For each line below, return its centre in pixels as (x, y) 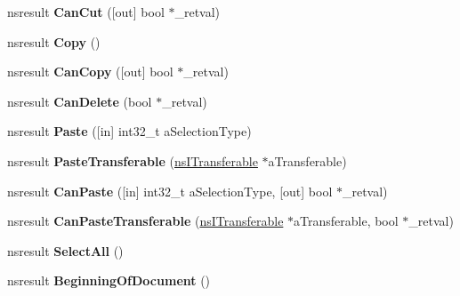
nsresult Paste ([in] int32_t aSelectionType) (129, 131)
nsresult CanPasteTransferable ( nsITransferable (145, 221)
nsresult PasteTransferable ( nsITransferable (133, 160)
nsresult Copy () (54, 41)
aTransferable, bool (346, 221)
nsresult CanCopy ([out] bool (90, 72)
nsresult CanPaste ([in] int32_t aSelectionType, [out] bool (170, 191)
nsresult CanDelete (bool (80, 101)
